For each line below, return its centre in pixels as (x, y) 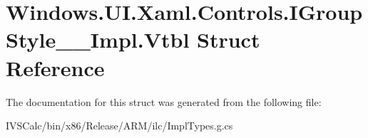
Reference (55, 67)
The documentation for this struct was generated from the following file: (164, 101)
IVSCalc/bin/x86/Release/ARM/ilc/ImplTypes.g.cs (119, 126)
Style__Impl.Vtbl (98, 39)
